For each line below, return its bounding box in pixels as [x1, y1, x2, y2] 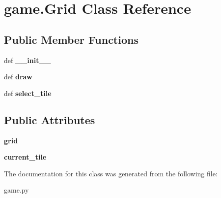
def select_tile [4, 88, 52, 98]
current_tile [4, 152, 47, 162]
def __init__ [4, 55, 51, 65]
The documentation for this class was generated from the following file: [4, 168, 218, 178]
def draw [4, 71, 32, 82]
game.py [4, 185, 29, 195]
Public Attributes [4, 112, 95, 127]
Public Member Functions [4, 32, 138, 47]
